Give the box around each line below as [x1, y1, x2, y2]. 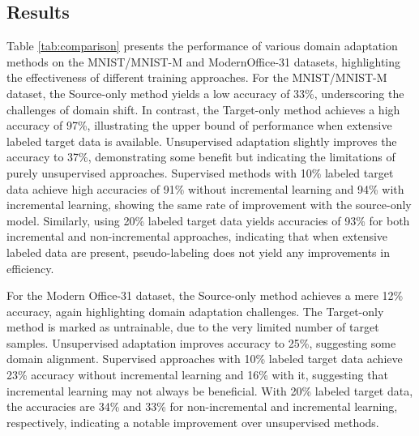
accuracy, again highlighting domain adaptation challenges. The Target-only [6, 302, 384, 319]
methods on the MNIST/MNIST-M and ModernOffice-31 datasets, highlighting [6, 53, 401, 70]
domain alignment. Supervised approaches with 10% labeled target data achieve [6, 350, 403, 367]
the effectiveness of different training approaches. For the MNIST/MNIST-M [6, 69, 387, 86]
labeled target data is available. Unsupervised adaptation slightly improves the [6, 132, 397, 149]
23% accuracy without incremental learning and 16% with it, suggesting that [6, 366, 388, 383]
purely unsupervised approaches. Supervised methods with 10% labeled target [6, 164, 394, 181]
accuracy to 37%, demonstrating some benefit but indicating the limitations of [6, 148, 395, 165]
